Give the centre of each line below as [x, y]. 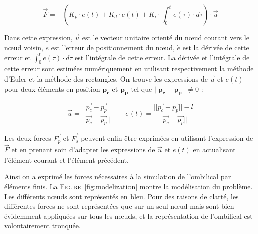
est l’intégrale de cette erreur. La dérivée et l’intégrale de [162, 57]
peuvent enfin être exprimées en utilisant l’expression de [167, 138]
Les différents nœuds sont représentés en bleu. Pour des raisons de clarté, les [121, 196]
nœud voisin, [24, 47]
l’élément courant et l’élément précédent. [67, 159]
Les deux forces [28, 138]
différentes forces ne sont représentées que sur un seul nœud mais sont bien [119, 206]
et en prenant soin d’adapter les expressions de [83, 150]
